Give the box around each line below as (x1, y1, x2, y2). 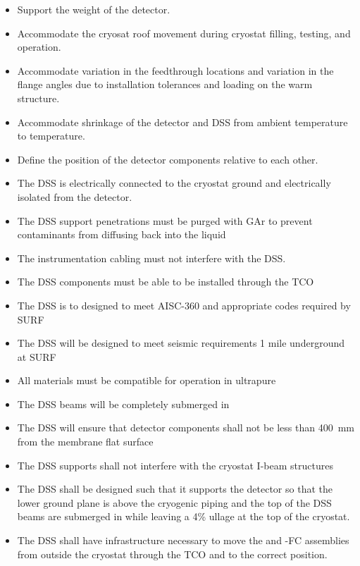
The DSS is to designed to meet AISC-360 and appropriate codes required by (17, 297, 351, 312)
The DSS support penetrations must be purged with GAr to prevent (17, 213, 313, 228)
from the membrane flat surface (17, 434, 154, 449)
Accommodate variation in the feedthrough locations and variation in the (17, 63, 334, 78)
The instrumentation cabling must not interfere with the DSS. (17, 250, 286, 265)
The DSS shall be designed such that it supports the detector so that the (17, 481, 333, 496)
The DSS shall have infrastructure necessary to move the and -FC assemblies (17, 533, 349, 548)
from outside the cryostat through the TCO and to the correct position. (17, 546, 328, 561)
